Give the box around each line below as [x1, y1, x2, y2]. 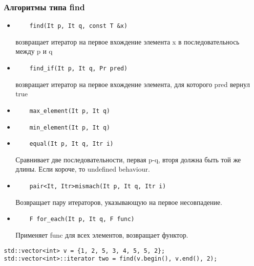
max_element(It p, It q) [29, 107, 110, 114]
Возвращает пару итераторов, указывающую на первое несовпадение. [15, 197, 222, 207]
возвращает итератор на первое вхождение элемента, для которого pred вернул [15, 79, 250, 89]
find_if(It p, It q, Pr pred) [29, 65, 127, 72]
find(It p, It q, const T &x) [29, 22, 127, 30]
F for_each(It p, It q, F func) [29, 216, 135, 223]
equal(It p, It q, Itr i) [29, 140, 114, 148]
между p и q [15, 46, 53, 56]
